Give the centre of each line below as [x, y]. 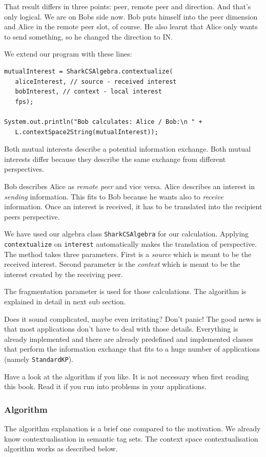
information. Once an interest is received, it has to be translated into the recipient [133, 206]
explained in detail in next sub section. [65, 301]
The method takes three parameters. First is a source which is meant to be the [128, 254]
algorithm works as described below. [61, 449]
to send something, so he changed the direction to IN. [88, 36]
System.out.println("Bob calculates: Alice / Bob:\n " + [103, 122]
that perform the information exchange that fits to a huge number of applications [132, 349]
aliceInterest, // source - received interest [96, 81]
